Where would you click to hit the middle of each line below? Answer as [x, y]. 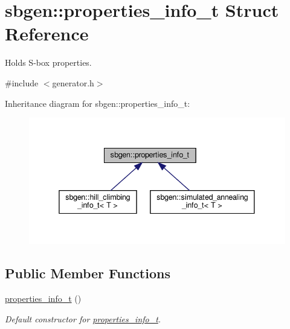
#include [22, 82]
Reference [47, 34]
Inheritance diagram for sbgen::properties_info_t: [98, 103]
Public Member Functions [88, 273]
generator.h [73, 82]
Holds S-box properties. [48, 62]
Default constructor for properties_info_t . [83, 318]
